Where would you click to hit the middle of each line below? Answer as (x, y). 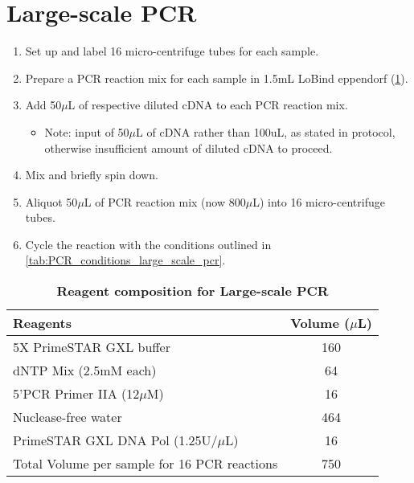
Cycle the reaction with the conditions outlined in (148, 244)
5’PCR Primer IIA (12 (76, 394)
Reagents (42, 323)
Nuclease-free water (68, 417)
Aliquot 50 (51, 201)
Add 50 (43, 105)
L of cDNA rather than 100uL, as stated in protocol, (266, 131)
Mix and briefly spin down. (92, 175)
